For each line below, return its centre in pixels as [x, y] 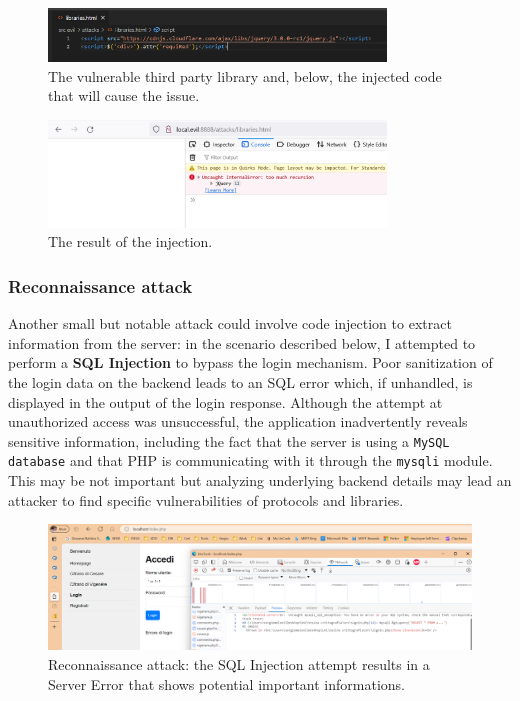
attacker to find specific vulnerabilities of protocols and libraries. [206, 499]
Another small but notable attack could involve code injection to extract [230, 323]
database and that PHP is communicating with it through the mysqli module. [250, 460]
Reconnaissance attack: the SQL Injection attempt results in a [239, 664]
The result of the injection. [130, 241]
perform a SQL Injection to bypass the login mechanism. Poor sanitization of [250, 362]
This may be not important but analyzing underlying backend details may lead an [260, 480]
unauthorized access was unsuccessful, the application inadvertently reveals [238, 421]
